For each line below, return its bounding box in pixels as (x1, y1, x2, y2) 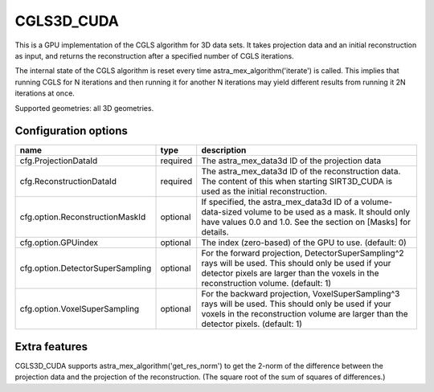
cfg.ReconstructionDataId (19, 176, 117, 187)
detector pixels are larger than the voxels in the (201, 267, 379, 279)
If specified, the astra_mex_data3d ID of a (201, 197, 359, 208)
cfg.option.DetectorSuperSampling (19, 263, 152, 274)
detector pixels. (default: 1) (201, 318, 303, 329)
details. (201, 227, 229, 238)
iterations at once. (14, 88, 76, 98)
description (201, 145, 247, 156)
